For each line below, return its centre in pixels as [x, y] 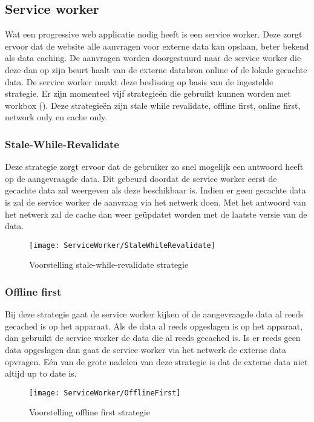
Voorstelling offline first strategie [90, 412]
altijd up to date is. [41, 373]
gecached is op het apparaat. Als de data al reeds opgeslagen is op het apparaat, [154, 326]
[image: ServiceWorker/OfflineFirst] [105, 393]
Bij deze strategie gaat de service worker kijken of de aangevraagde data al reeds [154, 314]
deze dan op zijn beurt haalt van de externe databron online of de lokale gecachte [156, 69]
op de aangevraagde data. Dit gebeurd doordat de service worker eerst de [141, 178]
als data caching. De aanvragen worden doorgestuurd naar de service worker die [153, 58]
